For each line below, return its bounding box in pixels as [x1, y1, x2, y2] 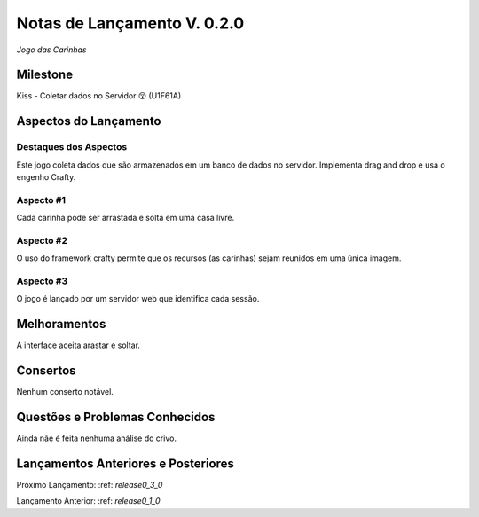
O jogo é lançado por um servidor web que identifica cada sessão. [16, 294, 260, 304]
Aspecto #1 [16, 193, 67, 206]
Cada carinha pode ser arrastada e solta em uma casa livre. [16, 213, 235, 223]
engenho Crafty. [16, 172, 76, 182]
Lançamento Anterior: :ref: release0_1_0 [16, 496, 161, 506]
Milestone [16, 67, 74, 82]
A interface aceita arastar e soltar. [16, 340, 141, 350]
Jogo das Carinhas [16, 44, 87, 55]
